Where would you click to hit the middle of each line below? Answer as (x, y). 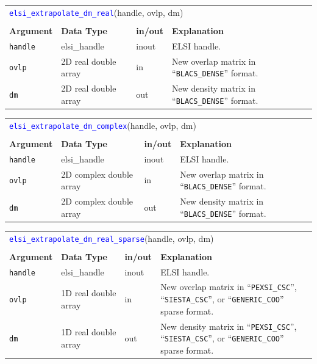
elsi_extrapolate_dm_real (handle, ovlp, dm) (96, 12)
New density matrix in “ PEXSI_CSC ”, (229, 326)
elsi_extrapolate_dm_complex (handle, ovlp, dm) (103, 125)
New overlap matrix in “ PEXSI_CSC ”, (229, 287)
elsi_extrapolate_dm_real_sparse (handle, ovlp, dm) (112, 238)
